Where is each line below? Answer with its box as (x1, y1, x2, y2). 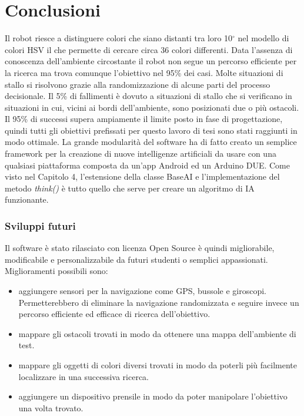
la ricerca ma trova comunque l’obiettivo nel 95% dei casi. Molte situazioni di (5, 66, 283, 78)
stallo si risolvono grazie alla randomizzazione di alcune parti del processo (5, 78, 270, 90)
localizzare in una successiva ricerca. (18, 370, 149, 382)
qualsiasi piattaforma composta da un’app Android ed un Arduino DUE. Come (5, 159, 290, 171)
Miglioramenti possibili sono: (5, 265, 108, 277)
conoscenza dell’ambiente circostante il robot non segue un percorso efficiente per (5, 55, 297, 67)
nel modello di (238, 32, 289, 44)
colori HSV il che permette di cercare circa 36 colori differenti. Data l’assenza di (5, 43, 293, 55)
